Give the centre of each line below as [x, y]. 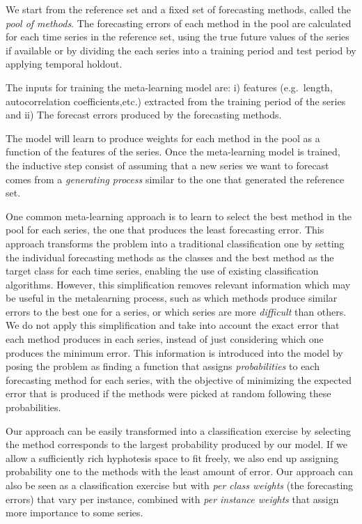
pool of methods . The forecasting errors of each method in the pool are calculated [179, 23]
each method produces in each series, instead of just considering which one [165, 339]
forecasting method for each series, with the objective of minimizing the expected [179, 379]
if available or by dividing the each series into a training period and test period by [181, 50]
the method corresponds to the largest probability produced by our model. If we [176, 444]
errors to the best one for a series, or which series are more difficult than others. [176, 311]
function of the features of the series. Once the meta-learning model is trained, [173, 152]
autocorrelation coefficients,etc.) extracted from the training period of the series [176, 101]
